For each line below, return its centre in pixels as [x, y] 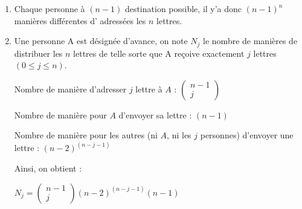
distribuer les [38, 53]
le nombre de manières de [250, 41]
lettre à [149, 88]
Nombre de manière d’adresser [70, 88]
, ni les [179, 135]
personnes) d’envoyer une [247, 135]
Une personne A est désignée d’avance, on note [101, 41]
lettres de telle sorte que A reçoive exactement [159, 53]
